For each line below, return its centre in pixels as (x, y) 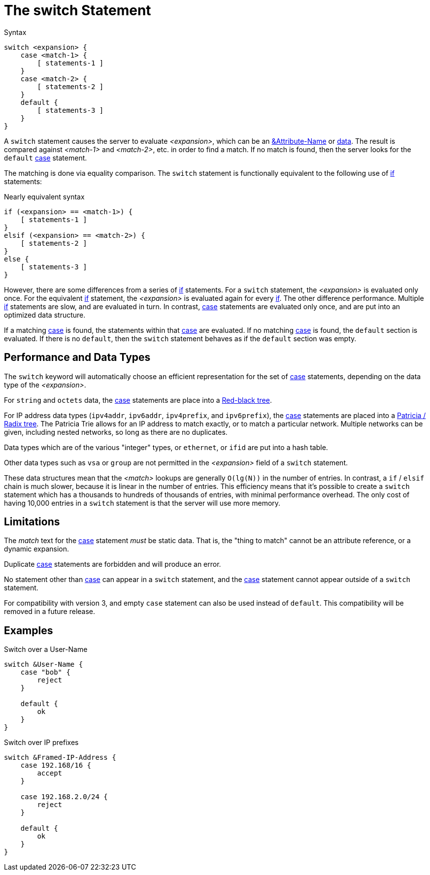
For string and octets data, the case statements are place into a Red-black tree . (138, 400)
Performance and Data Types (77, 357)
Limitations (32, 522)
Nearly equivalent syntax (44, 196)
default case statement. (46, 158)
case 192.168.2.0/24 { (64, 797)
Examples (29, 630)
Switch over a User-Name (46, 649)
